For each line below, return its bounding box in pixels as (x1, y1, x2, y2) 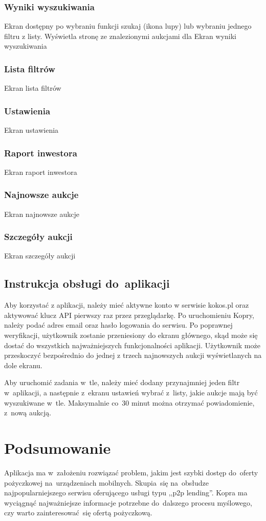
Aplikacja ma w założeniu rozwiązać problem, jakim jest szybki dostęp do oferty (4, 467, 258, 477)
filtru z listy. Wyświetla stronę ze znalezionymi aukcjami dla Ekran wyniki (4, 30, 237, 41)
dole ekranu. (4, 359, 42, 370)
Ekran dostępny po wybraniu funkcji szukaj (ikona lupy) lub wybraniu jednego (4, 21, 252, 31)
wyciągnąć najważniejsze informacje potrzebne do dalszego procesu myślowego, (4, 497, 252, 508)
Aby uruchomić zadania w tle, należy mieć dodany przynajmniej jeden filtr (4, 377, 240, 388)
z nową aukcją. (4, 407, 52, 418)
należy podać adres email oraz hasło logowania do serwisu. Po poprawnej (4, 319, 233, 330)
